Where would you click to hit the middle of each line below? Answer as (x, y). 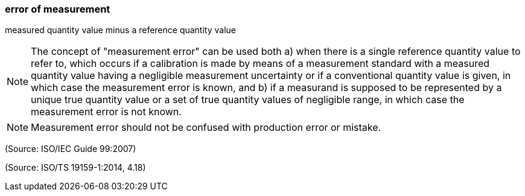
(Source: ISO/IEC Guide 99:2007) (71, 149)
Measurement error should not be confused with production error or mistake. (206, 128)
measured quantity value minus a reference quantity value (120, 30)
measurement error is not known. (106, 112)
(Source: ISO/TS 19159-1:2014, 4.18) (75, 168)
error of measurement (58, 9)
